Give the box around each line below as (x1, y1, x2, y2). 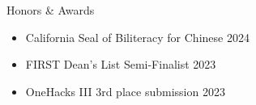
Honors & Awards (6, 2, 95, 18)
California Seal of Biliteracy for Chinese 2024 (25, 28, 250, 45)
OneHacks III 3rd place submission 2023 (25, 82, 225, 99)
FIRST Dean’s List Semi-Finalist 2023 (25, 56, 216, 73)
